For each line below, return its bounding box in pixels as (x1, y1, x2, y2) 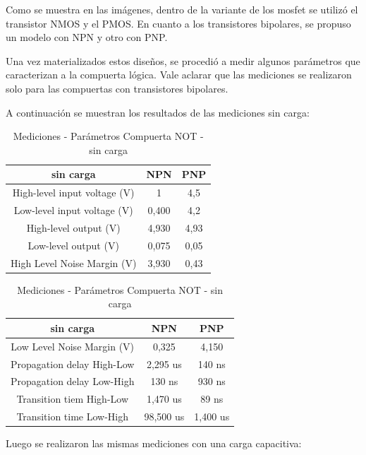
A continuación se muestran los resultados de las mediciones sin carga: (6, 105, 310, 119)
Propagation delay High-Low (11, 356, 135, 371)
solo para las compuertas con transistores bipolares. (6, 81, 228, 95)
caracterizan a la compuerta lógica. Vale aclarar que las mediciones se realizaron (6, 67, 352, 82)
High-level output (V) (26, 220, 121, 235)
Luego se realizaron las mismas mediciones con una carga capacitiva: (6, 436, 302, 451)
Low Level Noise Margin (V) (11, 338, 135, 353)
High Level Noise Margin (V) (11, 255, 137, 270)
